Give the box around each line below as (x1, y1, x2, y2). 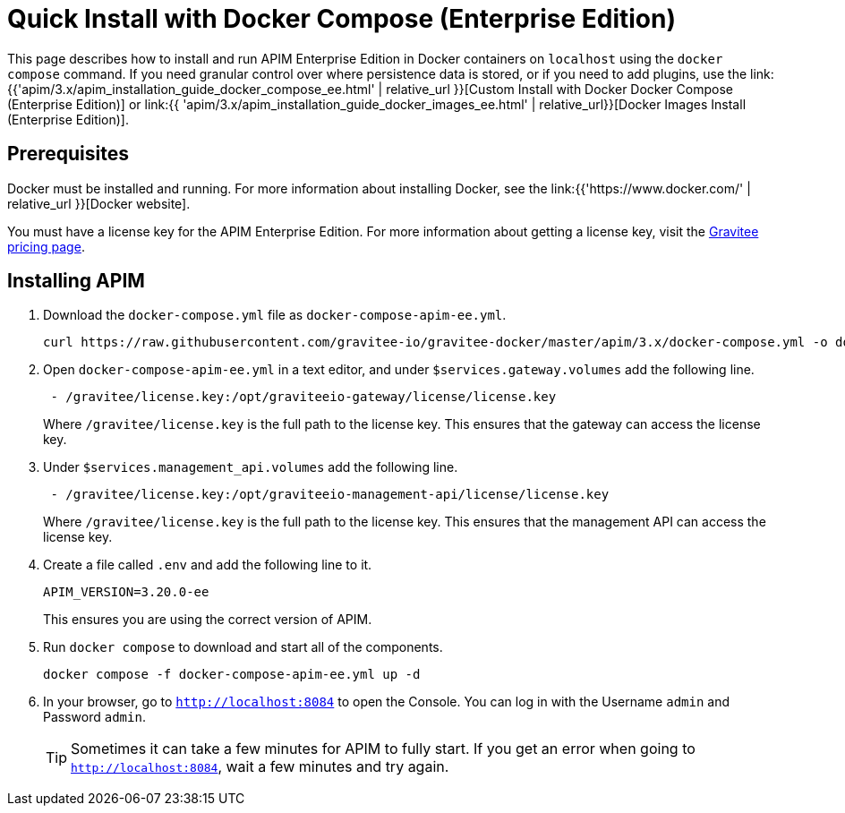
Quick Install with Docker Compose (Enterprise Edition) (7, 4, 677, 34)
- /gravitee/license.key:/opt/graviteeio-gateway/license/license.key (50, 389, 557, 405)
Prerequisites (7, 142, 129, 166)
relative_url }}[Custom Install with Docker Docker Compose (386, 81, 733, 97)
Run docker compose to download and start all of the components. (43, 639, 443, 655)
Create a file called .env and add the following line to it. (43, 557, 372, 573)
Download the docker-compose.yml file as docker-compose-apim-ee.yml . (43, 307, 507, 323)
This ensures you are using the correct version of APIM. (43, 612, 372, 628)
